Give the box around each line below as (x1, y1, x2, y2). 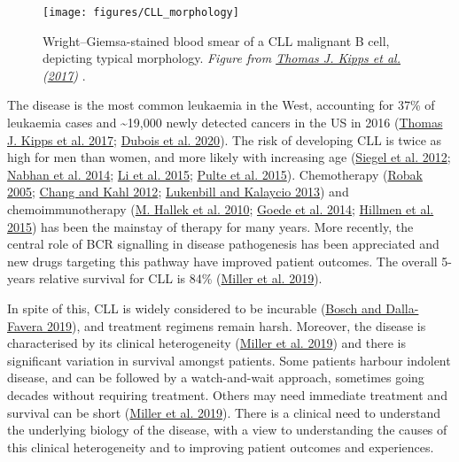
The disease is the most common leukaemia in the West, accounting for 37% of (7, 96, 435, 114)
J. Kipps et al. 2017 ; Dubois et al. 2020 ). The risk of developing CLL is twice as (7, 130, 442, 149)
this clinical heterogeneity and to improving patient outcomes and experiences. (7, 437, 434, 456)
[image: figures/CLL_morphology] (43, 6, 239, 19)
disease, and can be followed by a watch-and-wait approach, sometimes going (7, 368, 424, 387)
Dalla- (385, 298, 419, 317)
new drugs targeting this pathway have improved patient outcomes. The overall (7, 251, 438, 270)
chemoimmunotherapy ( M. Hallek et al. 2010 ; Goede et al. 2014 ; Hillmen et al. (7, 200, 434, 218)
